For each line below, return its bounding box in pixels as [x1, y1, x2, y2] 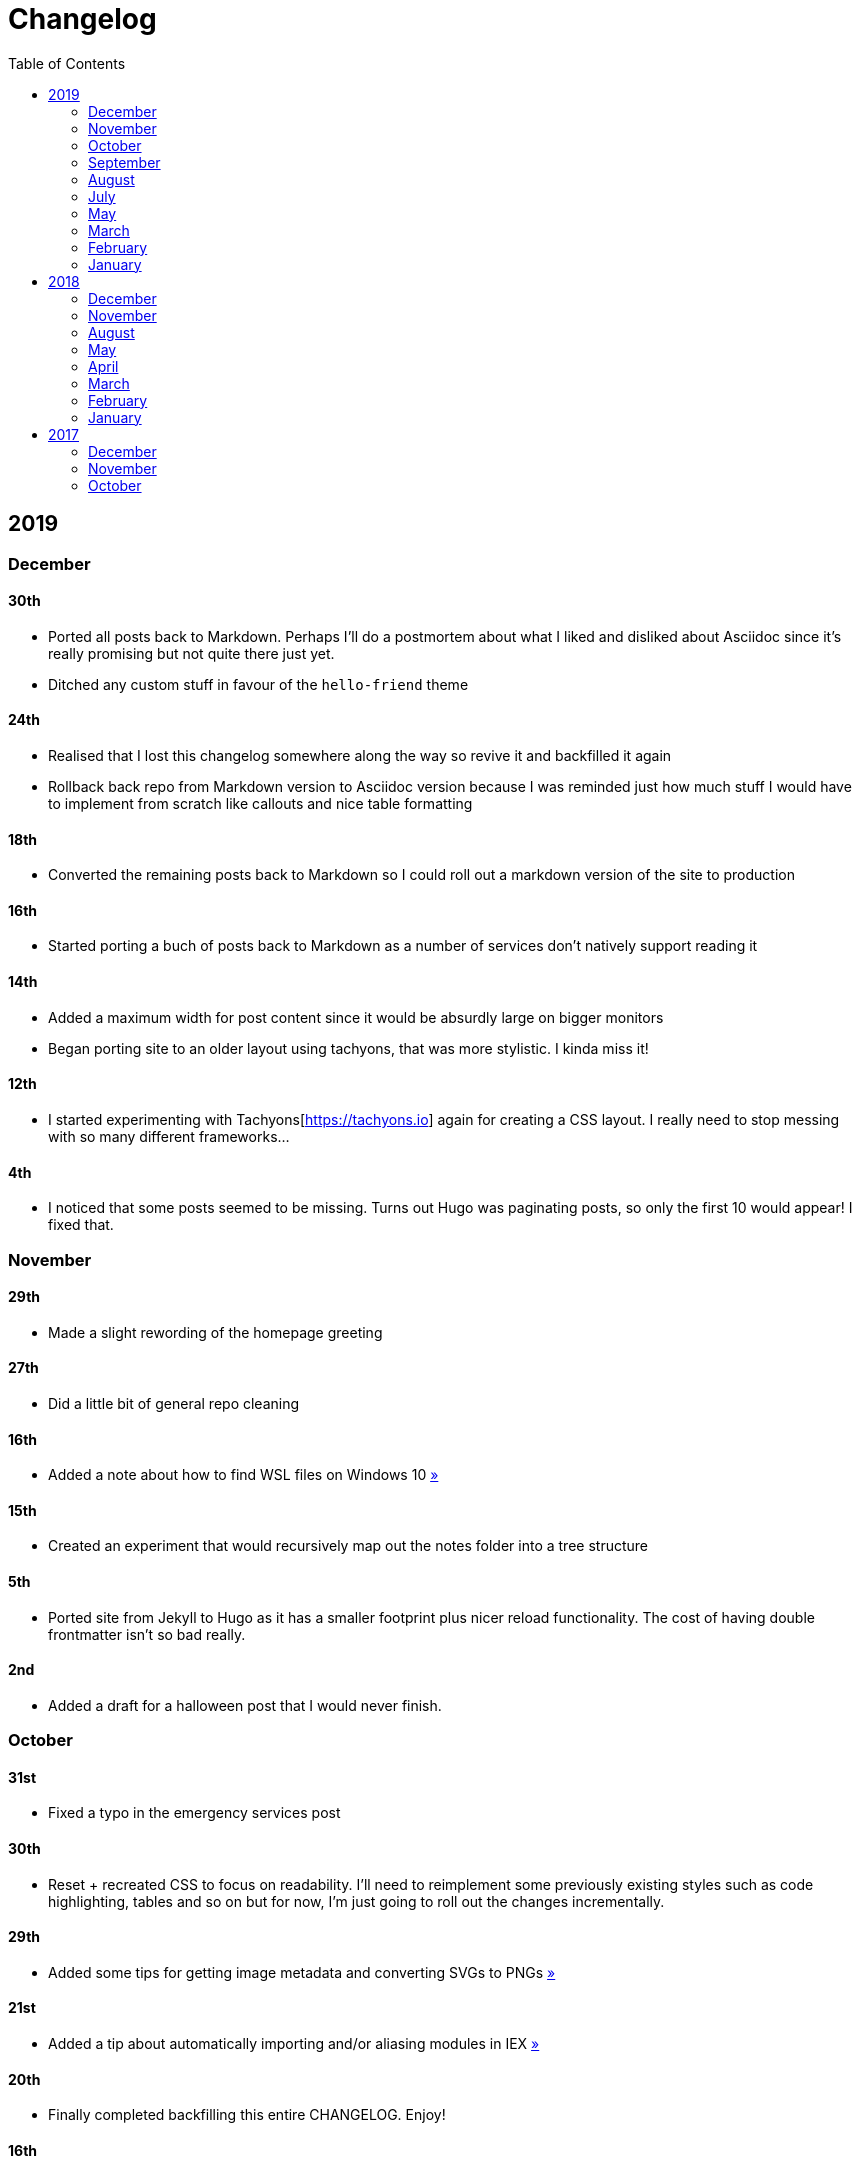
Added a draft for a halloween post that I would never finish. [48, 1696, 442, 1714]
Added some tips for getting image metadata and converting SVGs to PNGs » [48, 1963, 556, 1981]
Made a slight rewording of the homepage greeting [48, 1323, 383, 1341]
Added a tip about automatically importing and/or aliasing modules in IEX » [48, 2035, 540, 2053]
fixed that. [48, 1216, 114, 1234]
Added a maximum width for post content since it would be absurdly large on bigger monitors [48, 1008, 664, 1026]
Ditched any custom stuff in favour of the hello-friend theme [48, 675, 469, 693]
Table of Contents [8, 54, 126, 72]
